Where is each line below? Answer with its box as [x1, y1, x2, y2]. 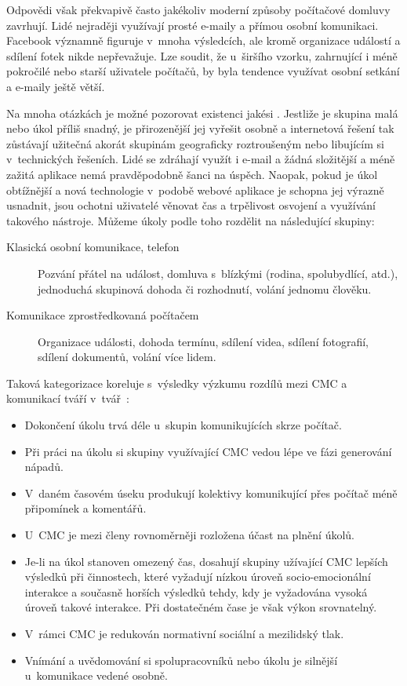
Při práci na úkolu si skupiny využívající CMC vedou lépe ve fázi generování [24, 443, 392, 459]
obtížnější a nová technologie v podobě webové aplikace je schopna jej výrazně [6, 181, 384, 198]
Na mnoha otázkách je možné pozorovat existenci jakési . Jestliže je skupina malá [6, 104, 398, 121]
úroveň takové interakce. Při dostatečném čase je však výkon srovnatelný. [24, 599, 377, 615]
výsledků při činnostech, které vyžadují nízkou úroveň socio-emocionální [24, 568, 371, 585]
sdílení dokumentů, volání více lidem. [38, 348, 216, 365]
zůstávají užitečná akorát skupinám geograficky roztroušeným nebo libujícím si [6, 135, 384, 151]
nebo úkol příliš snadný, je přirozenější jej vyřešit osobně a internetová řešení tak [6, 120, 394, 137]
